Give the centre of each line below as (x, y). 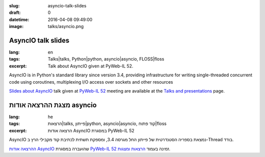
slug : (14, 6)
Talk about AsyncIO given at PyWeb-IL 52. (91, 66)
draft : (15, 13)
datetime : (19, 19)
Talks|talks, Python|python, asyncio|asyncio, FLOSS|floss (106, 59)
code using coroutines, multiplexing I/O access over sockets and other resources (91, 82)
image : (16, 27)
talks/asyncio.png (66, 27)
